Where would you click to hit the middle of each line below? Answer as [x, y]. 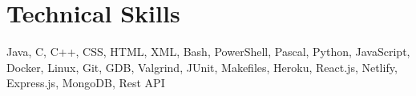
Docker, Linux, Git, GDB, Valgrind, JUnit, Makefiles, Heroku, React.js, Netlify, [202, 67]
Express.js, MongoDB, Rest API [86, 83]
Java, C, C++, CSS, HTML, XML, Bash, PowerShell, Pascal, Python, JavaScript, [208, 52]
